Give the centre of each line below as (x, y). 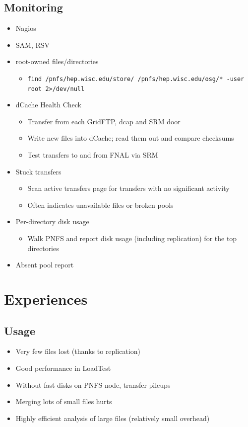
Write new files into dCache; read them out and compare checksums (131, 138)
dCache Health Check (48, 105)
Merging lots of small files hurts (64, 401)
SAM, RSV (33, 44)
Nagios (26, 28)
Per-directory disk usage (52, 221)
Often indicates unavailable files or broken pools (100, 205)
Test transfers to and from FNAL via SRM (93, 155)
